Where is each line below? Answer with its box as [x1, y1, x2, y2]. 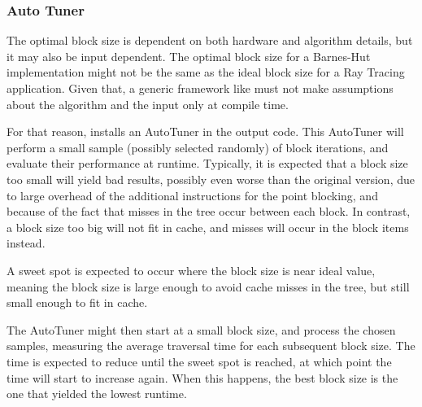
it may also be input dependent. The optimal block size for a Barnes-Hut [7, 47, 371, 64]
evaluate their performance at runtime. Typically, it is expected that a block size [7, 155, 408, 172]
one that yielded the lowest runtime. [7, 385, 187, 402]
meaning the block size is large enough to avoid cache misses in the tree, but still [7, 278, 410, 295]
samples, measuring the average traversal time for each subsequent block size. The [7, 337, 415, 354]
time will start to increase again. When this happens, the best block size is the [7, 369, 398, 386]
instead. [7, 234, 46, 252]
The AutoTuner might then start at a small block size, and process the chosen [7, 321, 396, 338]
